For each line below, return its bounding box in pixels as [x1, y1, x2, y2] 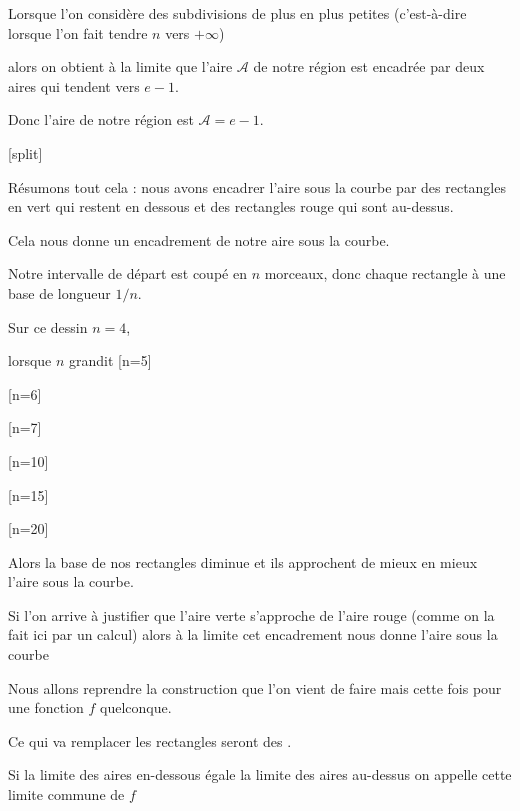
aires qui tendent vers [8, 75, 140, 96]
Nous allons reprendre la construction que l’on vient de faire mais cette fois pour [8, 677, 502, 698]
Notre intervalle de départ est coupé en [8, 263, 247, 284]
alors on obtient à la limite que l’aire [8, 56, 233, 77]
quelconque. [100, 697, 172, 718]
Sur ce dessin [8, 316, 88, 337]
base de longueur [8, 282, 111, 303]
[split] [8, 142, 43, 163]
